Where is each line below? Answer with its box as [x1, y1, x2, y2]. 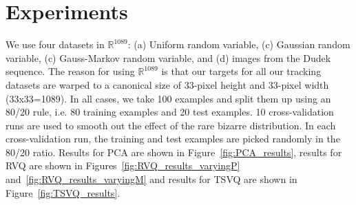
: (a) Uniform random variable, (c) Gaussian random [127, 37, 350, 52]
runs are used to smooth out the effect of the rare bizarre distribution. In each [6, 118, 336, 132]
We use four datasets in [6, 37, 105, 52]
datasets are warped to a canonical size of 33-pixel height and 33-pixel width [6, 77, 329, 91]
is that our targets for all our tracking [161, 64, 322, 78]
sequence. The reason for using [6, 64, 135, 78]
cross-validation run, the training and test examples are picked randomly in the [6, 131, 340, 146]
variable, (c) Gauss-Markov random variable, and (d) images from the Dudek [6, 50, 331, 65]
